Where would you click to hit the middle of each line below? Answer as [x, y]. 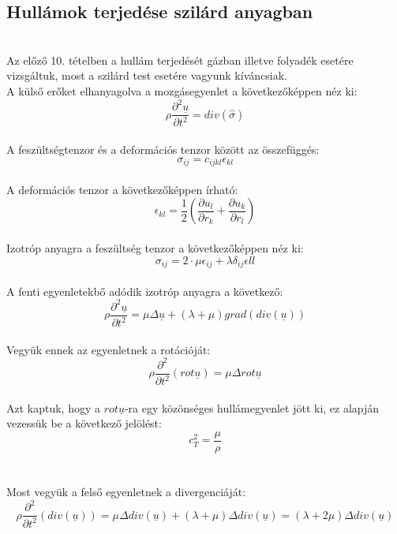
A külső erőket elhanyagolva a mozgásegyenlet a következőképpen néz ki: [182, 90]
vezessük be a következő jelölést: [84, 423]
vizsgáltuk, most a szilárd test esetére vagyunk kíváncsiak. [147, 75]
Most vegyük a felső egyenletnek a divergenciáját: [126, 492]
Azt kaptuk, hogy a [54, 407]
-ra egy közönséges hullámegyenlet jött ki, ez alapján [252, 407]
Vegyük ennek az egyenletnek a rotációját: [109, 349]
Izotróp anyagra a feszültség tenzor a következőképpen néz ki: [155, 247]
